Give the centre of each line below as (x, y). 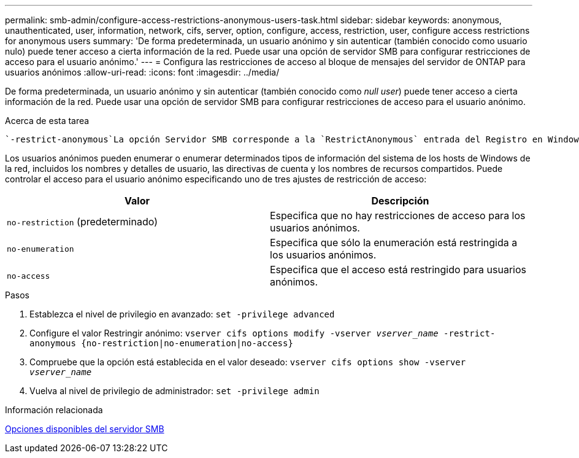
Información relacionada (54, 410)
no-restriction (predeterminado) (82, 222)
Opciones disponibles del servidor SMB (85, 429)
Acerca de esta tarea (47, 121)
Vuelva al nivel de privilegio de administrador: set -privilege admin (174, 391)
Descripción (400, 201)
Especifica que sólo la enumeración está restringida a (394, 243)
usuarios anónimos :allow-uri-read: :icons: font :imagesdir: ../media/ (142, 72)
